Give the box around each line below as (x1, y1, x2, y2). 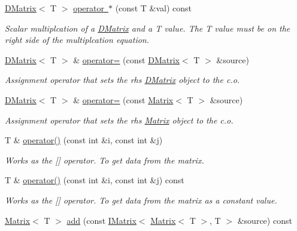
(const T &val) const (115, 2, 192, 14)
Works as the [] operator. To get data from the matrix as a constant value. (5, 193, 277, 206)
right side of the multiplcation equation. (5, 33, 150, 46)
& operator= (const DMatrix (73, 53, 180, 66)
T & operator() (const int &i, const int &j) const (5, 174, 184, 186)
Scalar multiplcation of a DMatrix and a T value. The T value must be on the (5, 21, 290, 34)
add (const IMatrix (66, 214, 137, 226)
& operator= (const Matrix (73, 93, 174, 106)
